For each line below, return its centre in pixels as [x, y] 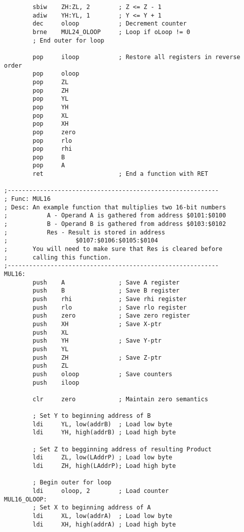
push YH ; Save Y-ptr [97, 341]
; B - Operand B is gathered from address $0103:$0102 [115, 224]
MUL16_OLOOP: [25, 499]
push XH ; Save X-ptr [97, 324]
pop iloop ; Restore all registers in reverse [136, 57]
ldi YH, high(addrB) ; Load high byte [104, 433]
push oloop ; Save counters [102, 374]
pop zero [54, 132]
